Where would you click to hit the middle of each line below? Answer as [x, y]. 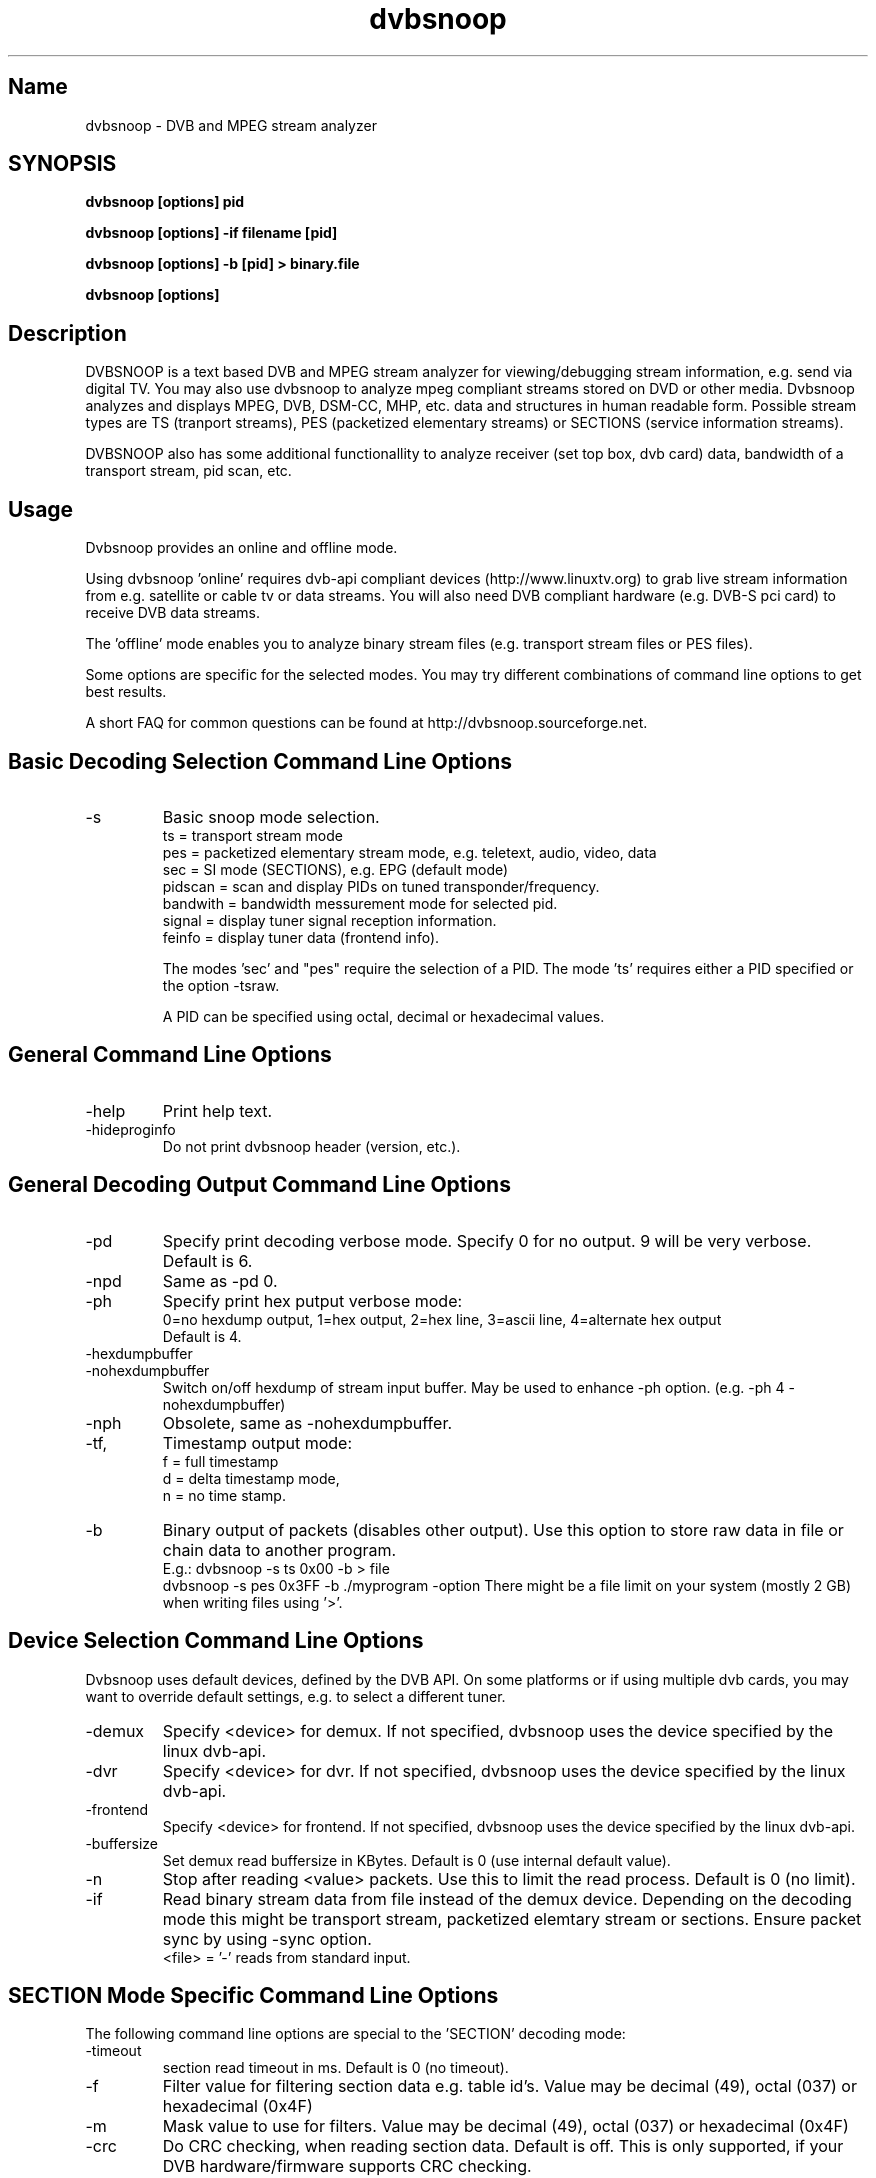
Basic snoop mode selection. [271, 816]
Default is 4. [202, 1336]
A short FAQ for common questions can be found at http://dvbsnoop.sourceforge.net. [366, 723]
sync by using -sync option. [267, 1938]
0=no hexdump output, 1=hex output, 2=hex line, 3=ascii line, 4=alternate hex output [442, 1319]
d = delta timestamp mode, [251, 1478]
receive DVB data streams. [172, 613]
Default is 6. [207, 1260]
